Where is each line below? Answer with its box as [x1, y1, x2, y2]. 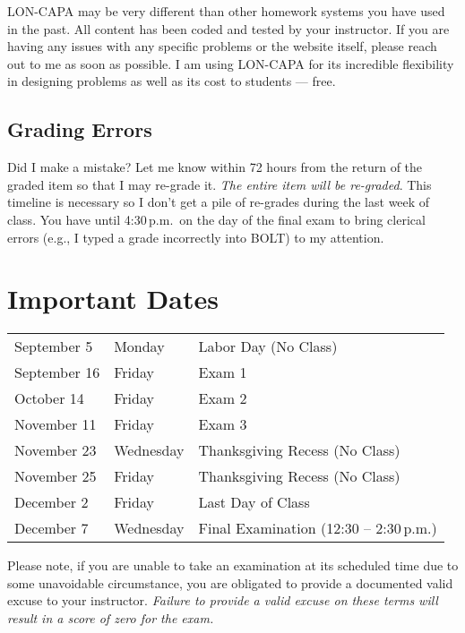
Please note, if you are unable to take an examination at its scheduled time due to [7, 556, 459, 575]
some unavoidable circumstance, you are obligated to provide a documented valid [7, 573, 453, 592]
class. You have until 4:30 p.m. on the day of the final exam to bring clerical [7, 210, 426, 228]
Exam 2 [198, 388, 247, 409]
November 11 [14, 414, 97, 435]
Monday [114, 336, 165, 357]
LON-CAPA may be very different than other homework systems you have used [7, 2, 445, 20]
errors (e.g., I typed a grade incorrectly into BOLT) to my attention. [7, 227, 384, 246]
